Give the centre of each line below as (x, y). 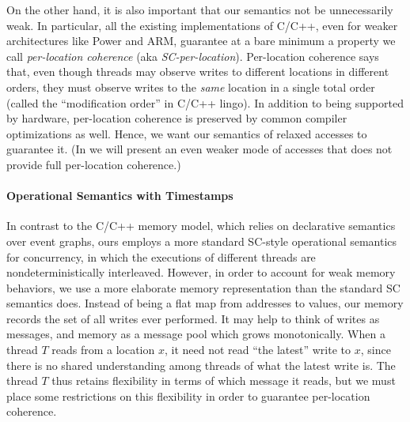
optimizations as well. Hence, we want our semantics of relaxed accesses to (187, 133)
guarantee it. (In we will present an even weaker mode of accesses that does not (199, 149)
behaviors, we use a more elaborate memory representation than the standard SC (203, 287)
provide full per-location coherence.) (94, 164)
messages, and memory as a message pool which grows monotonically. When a (196, 334)
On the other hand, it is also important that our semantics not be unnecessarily (200, 9)
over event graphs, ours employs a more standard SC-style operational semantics (202, 241)
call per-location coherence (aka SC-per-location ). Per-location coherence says (193, 56)
